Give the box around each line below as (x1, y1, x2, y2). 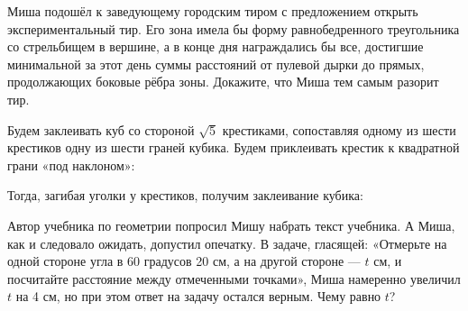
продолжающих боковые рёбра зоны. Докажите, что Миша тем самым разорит (7, 72, 439, 91)
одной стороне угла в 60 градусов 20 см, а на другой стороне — (7, 252, 361, 270)
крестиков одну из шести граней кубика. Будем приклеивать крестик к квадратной (7, 138, 460, 157)
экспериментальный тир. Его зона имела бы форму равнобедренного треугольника (7, 19, 460, 38)
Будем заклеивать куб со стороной (7, 120, 195, 139)
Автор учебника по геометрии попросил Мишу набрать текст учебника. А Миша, (7, 215, 455, 234)
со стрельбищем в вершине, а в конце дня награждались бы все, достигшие (7, 37, 424, 56)
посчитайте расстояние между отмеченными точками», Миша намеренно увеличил (7, 269, 461, 288)
